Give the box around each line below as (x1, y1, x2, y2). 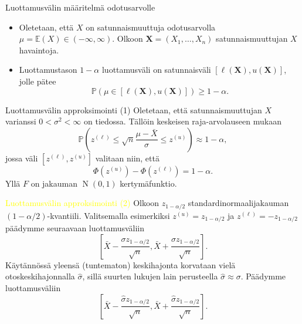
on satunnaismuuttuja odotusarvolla (86, 21, 216, 33)
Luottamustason (19, 63, 77, 76)
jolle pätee (19, 75, 56, 87)
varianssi (5, 115, 36, 127)
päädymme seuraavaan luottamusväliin (5, 222, 145, 234)
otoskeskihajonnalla (5, 270, 75, 282)
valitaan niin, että (95, 151, 160, 164)
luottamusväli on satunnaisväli (101, 63, 211, 76)
